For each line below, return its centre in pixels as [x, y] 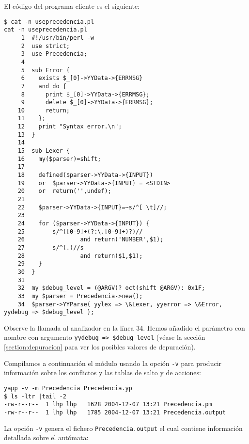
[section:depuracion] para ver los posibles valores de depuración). [100, 347]
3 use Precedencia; [54, 54]
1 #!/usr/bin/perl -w [58, 38]
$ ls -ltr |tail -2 [35, 396]
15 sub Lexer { [44, 151]
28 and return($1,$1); [80, 256]
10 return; [44, 110]
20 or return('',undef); [64, 191]
